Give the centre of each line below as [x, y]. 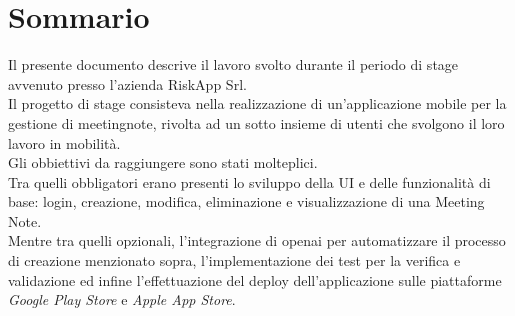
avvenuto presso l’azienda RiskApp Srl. [127, 83]
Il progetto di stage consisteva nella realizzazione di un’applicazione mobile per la [257, 103]
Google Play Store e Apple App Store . [122, 299]
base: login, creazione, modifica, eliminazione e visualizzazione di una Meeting [246, 201]
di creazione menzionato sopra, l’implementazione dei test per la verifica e [234, 260]
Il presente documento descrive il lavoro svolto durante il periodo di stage [233, 64]
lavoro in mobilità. [64, 142]
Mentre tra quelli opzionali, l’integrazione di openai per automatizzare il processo [257, 240]
